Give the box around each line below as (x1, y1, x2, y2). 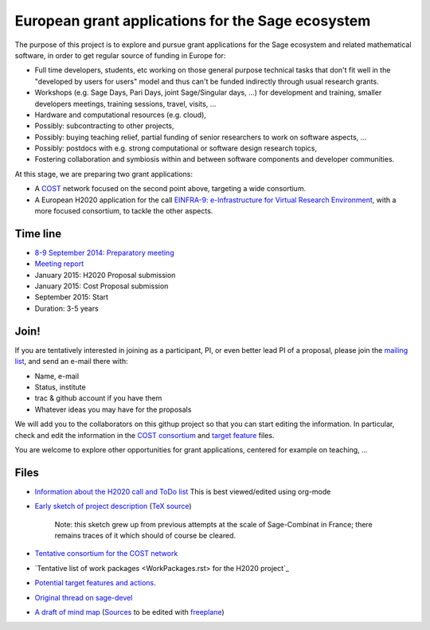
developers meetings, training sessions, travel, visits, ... (34, 99, 217, 108)
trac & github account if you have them (34, 393, 162, 403)
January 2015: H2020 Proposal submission (34, 270, 176, 280)
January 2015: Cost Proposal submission (34, 281, 169, 291)
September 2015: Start (34, 292, 109, 302)
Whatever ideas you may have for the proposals (34, 405, 192, 414)
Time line (14, 227, 62, 241)
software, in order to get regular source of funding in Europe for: (14, 50, 226, 60)
